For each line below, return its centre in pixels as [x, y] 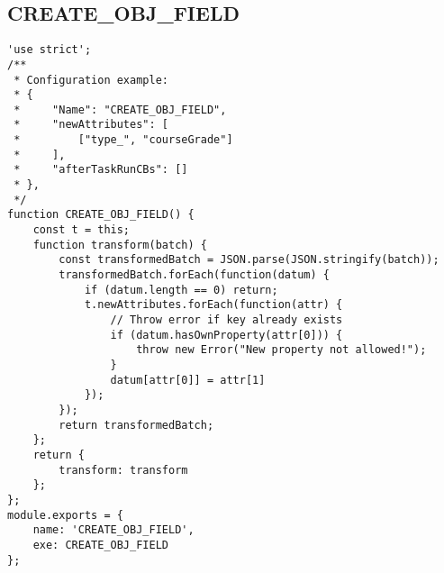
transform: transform [123, 470]
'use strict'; [50, 50]
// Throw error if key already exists [227, 320]
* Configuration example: [91, 80]
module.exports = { [65, 515]
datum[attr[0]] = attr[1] [188, 380]
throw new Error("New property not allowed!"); [281, 350]
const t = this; [82, 230]
